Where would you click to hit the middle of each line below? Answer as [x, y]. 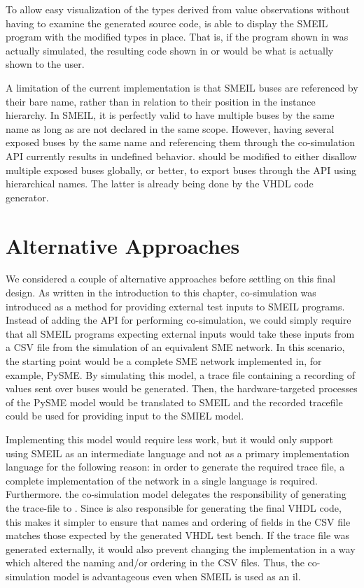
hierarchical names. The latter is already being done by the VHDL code [160, 184]
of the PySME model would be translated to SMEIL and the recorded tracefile [174, 402]
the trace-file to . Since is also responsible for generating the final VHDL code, [174, 507]
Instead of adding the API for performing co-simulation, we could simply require [178, 320]
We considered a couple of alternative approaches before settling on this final [171, 279]
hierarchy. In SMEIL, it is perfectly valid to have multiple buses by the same [170, 115]
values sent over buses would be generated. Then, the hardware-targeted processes [182, 388]
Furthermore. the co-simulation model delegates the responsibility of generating [176, 494]
